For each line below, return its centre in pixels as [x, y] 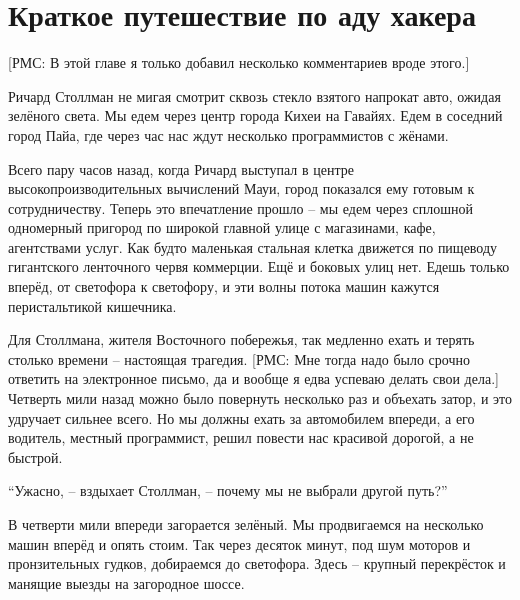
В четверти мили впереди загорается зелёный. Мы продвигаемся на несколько [246, 524]
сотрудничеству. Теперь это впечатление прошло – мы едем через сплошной [240, 207]
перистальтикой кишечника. [92, 305]
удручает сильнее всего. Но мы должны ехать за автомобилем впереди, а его [241, 417]
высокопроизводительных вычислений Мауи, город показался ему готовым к [241, 188]
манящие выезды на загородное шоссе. [126, 582]
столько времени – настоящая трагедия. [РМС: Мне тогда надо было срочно [239, 358]
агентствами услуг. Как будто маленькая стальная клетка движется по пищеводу [253, 246]
